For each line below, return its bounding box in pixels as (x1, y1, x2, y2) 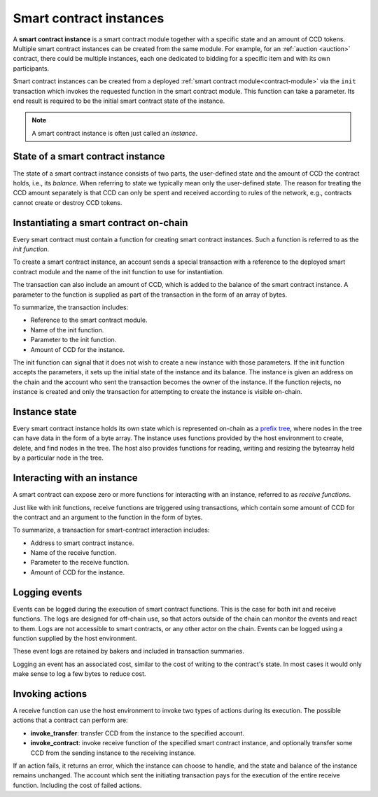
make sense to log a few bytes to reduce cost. (13, 670, 146, 678)
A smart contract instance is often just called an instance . (31, 129, 198, 137)
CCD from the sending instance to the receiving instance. (30, 749, 196, 757)
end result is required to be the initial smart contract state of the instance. (13, 97, 225, 105)
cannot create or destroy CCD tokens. (13, 198, 122, 206)
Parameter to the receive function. (30, 558, 129, 567)
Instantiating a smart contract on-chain (13, 217, 188, 229)
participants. (13, 64, 50, 73)
